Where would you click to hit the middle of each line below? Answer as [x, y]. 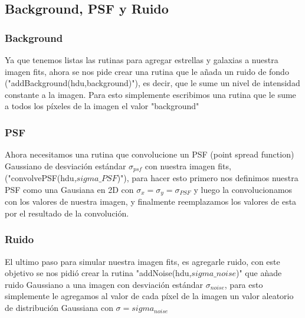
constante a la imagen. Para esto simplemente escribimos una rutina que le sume [150, 94]
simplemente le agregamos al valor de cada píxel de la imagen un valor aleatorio [149, 296]
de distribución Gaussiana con [59, 308]
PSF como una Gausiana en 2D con [69, 189]
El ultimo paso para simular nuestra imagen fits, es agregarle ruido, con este [142, 261]
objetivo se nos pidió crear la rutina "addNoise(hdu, [98, 273]
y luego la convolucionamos [243, 189]
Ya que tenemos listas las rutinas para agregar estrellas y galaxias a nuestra [142, 60]
